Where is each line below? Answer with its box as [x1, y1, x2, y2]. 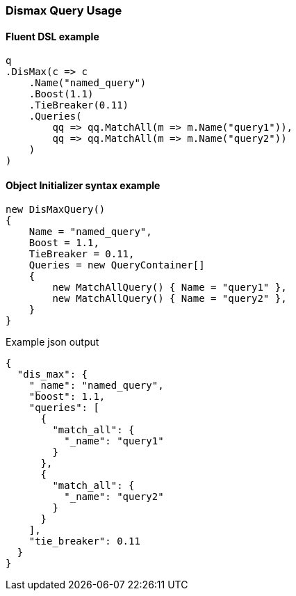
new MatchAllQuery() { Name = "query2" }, [52, 293, 287, 305]
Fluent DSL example [6, 30, 99, 42]
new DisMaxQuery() [6, 204, 106, 216]
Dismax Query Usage [6, 3, 122, 17]
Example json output [6, 336, 99, 348]
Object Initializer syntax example [6, 179, 161, 191]
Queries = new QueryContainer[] [28, 259, 205, 271]
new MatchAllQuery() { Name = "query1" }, [52, 282, 287, 293]
